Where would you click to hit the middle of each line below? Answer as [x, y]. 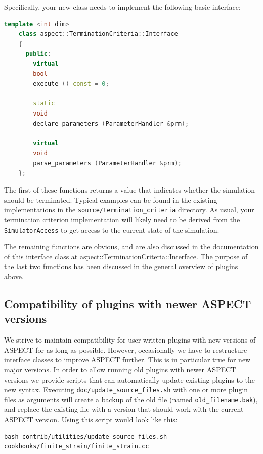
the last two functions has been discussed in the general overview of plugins [121, 266]
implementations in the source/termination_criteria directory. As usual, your [129, 210]
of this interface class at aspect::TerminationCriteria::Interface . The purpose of [126, 256]
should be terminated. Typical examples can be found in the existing [111, 199]
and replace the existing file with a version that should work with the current [124, 409]
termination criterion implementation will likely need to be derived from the [122, 219]
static [44, 104]
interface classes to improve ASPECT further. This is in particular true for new [127, 360]
